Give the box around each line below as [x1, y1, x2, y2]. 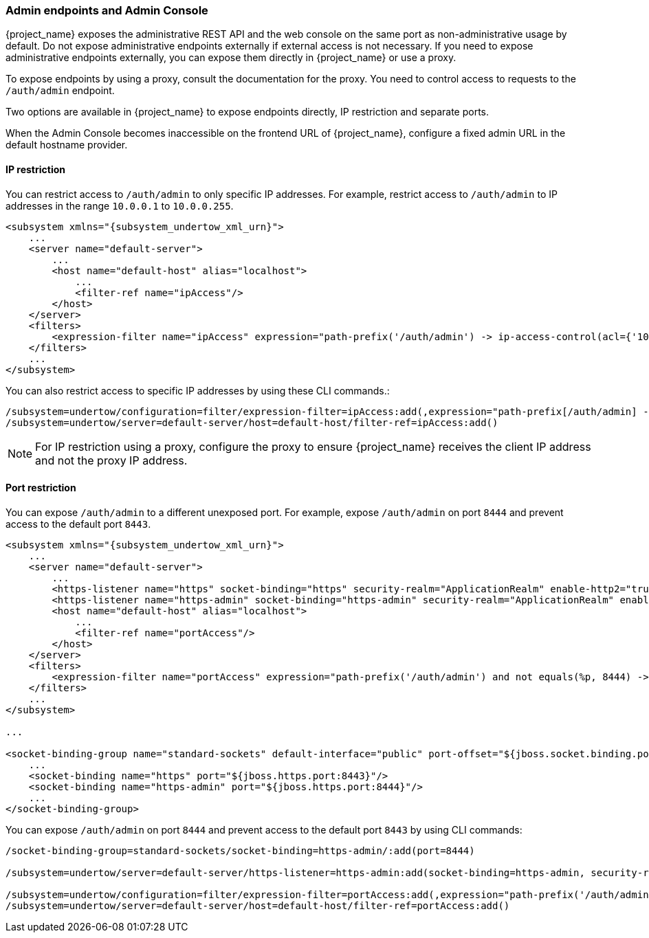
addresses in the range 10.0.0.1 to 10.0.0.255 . [5, 199, 234, 212]
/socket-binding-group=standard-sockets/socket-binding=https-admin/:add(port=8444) [5, 845, 475, 856]
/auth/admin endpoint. [5, 85, 115, 97]
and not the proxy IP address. [35, 453, 188, 467]
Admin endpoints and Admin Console [5, 3, 208, 17]
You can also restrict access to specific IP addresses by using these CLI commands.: [5, 384, 390, 397]
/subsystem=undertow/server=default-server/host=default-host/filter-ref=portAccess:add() [5, 900, 510, 911]
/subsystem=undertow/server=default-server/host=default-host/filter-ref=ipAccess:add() [5, 416, 498, 428]
